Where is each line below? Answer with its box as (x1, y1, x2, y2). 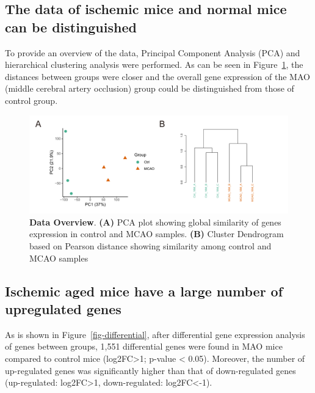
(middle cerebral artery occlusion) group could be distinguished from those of (5, 82, 294, 95)
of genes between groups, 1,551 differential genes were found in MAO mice (5, 340, 283, 353)
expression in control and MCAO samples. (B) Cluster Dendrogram (29, 227, 284, 240)
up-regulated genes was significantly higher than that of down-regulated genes (5, 364, 296, 376)
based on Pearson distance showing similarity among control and (29, 240, 272, 252)
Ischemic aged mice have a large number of (5, 281, 283, 300)
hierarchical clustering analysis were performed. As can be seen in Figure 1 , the (5, 58, 303, 71)
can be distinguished (5, 17, 137, 36)
